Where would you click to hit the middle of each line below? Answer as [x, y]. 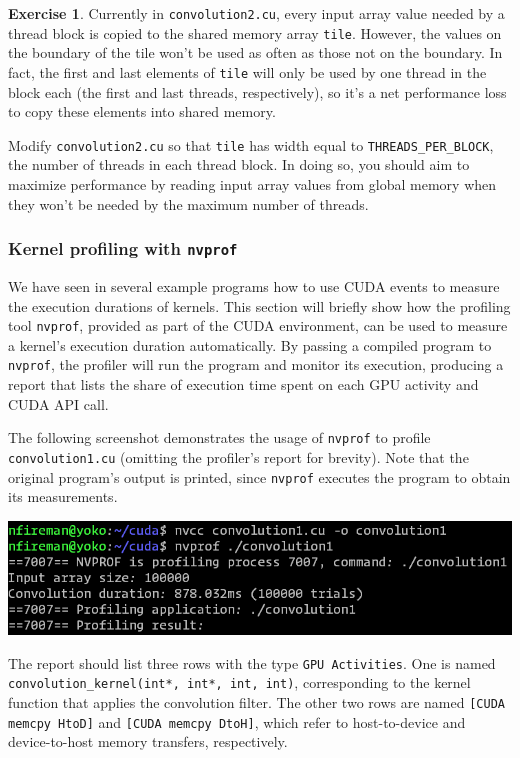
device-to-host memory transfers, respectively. [148, 741]
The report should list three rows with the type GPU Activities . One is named [252, 662]
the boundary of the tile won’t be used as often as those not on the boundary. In [255, 52]
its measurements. [63, 496]
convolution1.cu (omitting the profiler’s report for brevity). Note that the [238, 456]
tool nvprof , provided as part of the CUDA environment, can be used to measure [258, 325]
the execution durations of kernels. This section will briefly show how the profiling [259, 305]
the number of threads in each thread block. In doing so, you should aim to [239, 164]
